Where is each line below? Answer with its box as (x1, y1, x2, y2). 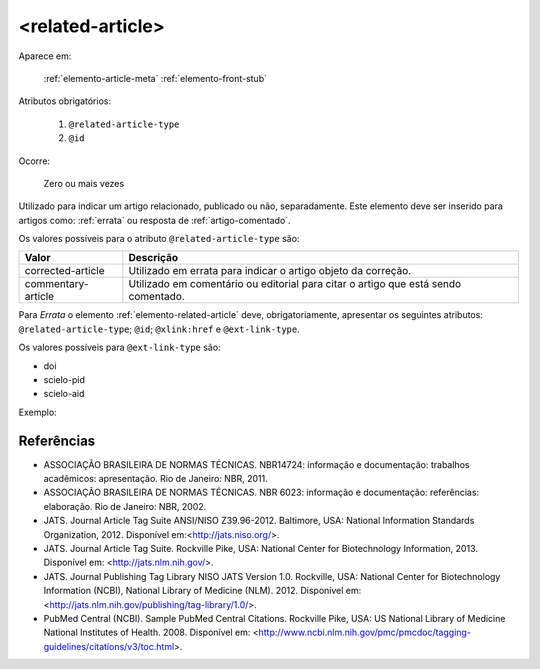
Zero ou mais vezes (43, 177, 125, 189)
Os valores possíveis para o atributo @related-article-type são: (18, 233, 300, 245)
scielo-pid (43, 374, 85, 386)
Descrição (128, 251, 179, 265)
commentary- (24, 277, 89, 291)
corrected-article (24, 264, 105, 278)
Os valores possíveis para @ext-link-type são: (18, 341, 221, 354)
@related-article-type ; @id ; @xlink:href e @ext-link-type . (18, 323, 300, 335)
